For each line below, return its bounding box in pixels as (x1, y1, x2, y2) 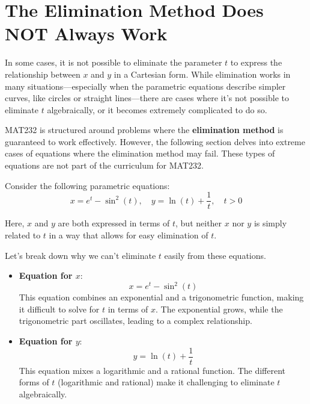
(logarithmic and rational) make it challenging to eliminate (58, 376, 275, 388)
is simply (254, 217, 287, 229)
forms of (19, 376, 49, 388)
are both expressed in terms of (58, 217, 170, 229)
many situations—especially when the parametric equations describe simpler (5, 79, 286, 92)
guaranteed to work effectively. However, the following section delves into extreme (5, 135, 305, 148)
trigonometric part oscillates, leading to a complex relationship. (19, 314, 252, 327)
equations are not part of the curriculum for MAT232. (5, 159, 204, 172)
